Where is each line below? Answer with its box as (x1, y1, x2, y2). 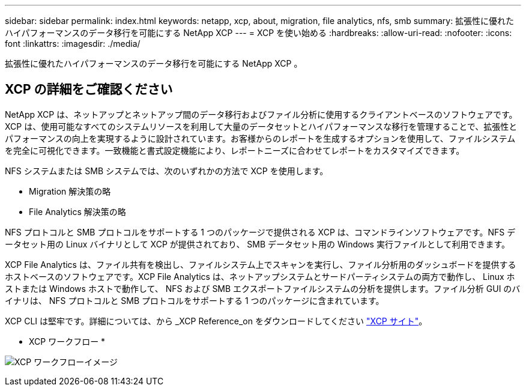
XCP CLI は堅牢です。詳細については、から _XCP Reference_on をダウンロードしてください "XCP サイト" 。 (5, 315, 428, 326)
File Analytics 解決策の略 (29, 206, 126, 217)
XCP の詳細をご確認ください (5, 82, 173, 97)
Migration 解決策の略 (29, 186, 111, 196)
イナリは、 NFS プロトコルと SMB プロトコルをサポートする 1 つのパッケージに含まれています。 (5, 295, 384, 306)
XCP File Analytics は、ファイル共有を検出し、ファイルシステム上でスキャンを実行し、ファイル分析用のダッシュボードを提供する (5, 259, 516, 270)
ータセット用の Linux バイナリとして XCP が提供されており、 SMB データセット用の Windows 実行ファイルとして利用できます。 (5, 238, 510, 249)
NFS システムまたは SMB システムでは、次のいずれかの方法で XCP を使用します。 (5, 165, 328, 176)
